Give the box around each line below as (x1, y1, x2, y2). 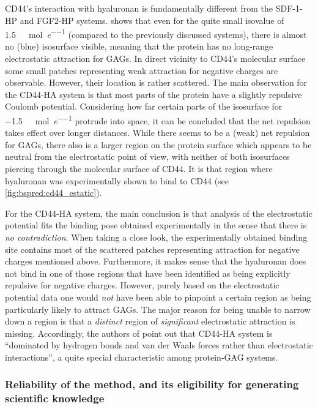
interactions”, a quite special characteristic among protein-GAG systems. (5, 350, 278, 363)
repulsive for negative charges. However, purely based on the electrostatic (5, 279, 279, 291)
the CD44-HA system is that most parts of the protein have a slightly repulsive (5, 88, 302, 100)
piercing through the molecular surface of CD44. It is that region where (5, 162, 273, 175)
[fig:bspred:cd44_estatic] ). (5, 186, 102, 199)
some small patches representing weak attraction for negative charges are (5, 64, 278, 77)
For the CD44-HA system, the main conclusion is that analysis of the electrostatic (5, 206, 312, 219)
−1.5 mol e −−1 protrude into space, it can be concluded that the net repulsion (5, 113, 311, 127)
